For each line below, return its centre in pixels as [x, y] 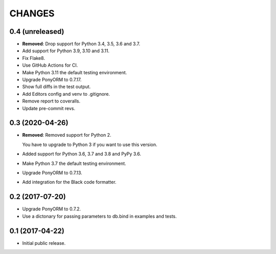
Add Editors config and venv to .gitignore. [66, 94]
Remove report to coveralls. [51, 101]
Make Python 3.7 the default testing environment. [74, 163]
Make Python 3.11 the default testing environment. [75, 72]
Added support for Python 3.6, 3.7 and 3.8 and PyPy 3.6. [82, 154]
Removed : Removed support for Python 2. [67, 135]
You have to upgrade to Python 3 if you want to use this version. [90, 144]
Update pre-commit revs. [49, 108]
